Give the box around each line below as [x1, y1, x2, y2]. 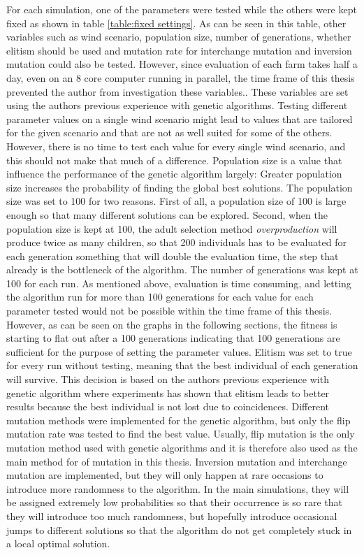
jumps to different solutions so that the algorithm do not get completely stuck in [6, 522, 352, 537]
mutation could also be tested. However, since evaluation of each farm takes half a [6, 57, 358, 71]
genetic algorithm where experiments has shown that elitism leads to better [6, 385, 330, 400]
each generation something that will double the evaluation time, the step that [6, 248, 339, 263]
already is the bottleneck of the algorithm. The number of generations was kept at [6, 262, 358, 277]
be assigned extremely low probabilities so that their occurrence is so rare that [6, 495, 342, 510]
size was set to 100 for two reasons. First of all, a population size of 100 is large [6, 194, 347, 208]
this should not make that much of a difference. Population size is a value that [6, 152, 342, 167]
